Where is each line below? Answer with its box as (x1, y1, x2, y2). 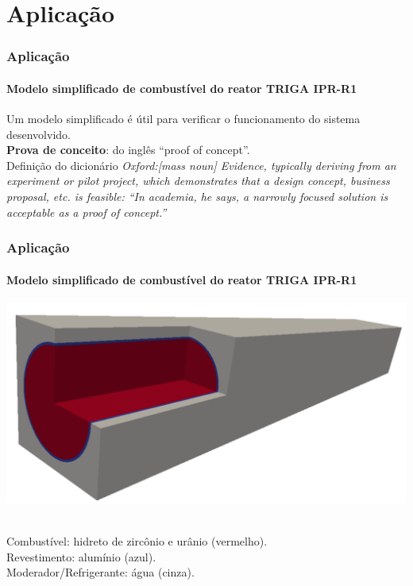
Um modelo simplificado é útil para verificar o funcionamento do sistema (6, 110, 361, 127)
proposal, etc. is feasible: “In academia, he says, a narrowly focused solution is (6, 187, 388, 204)
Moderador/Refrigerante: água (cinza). (6, 564, 195, 580)
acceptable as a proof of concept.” (6, 203, 167, 220)
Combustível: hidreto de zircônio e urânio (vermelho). (6, 532, 268, 549)
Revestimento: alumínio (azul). (6, 548, 156, 565)
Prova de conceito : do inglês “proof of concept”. (6, 141, 250, 158)
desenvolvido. (6, 125, 71, 142)
